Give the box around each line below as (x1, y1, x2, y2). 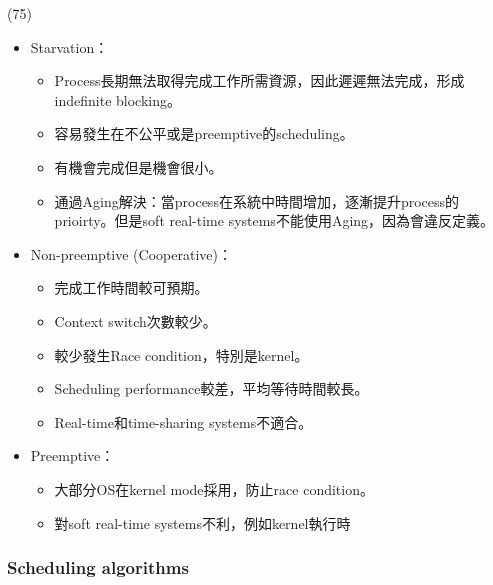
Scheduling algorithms (7, 555, 189, 580)
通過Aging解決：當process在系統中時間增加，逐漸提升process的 (54, 190, 460, 211)
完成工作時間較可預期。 (54, 277, 209, 298)
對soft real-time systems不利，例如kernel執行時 (54, 512, 351, 533)
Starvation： (30, 36, 109, 57)
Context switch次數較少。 (54, 310, 217, 331)
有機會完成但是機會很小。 (54, 156, 223, 177)
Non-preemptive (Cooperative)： (30, 243, 232, 264)
